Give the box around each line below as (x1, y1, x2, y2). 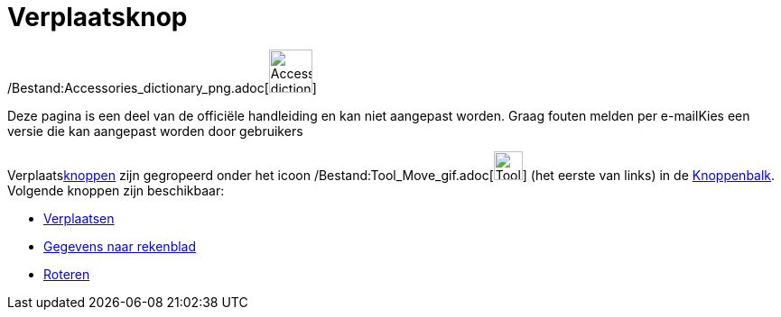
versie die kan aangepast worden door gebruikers (7, 122, 303, 139)
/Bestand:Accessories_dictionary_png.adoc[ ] (7, 79, 317, 95)
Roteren (43, 266, 90, 282)
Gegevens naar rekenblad (43, 238, 197, 254)
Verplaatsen (43, 210, 115, 226)
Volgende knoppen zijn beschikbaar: (7, 182, 225, 198)
